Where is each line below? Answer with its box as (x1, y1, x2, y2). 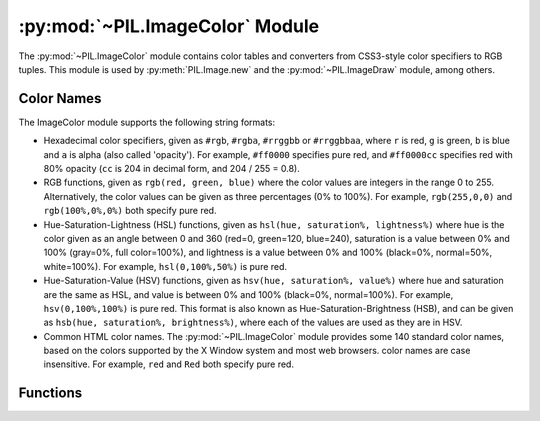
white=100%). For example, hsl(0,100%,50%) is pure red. (43, 260, 288, 272)
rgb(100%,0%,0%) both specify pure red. (43, 205, 217, 217)
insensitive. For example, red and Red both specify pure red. (43, 358, 295, 370)
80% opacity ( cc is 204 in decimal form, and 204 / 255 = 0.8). (43, 163, 300, 175)
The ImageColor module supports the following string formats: (18, 116, 276, 128)
